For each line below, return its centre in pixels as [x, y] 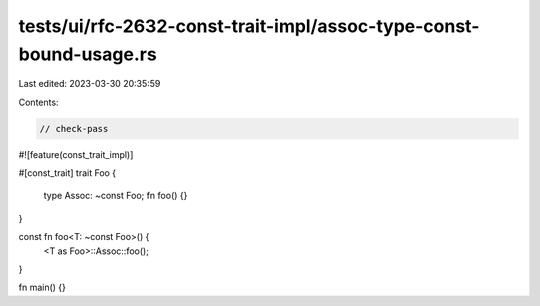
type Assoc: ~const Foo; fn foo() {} [115, 196]
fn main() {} [42, 287]
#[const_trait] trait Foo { [67, 173]
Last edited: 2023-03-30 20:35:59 [89, 84]
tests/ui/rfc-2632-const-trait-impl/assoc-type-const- [249, 26]
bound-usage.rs [87, 54]
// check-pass [74, 128]
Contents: [38, 102]
